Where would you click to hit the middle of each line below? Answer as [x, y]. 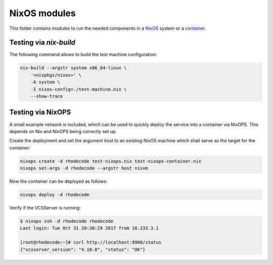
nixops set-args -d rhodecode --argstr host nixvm [84, 168]
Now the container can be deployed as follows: [58, 181]
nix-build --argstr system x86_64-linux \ [73, 68]
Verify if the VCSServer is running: [45, 208]
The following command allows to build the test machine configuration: [83, 55]
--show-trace [47, 96]
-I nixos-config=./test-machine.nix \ [79, 89]
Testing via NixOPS [40, 112]
